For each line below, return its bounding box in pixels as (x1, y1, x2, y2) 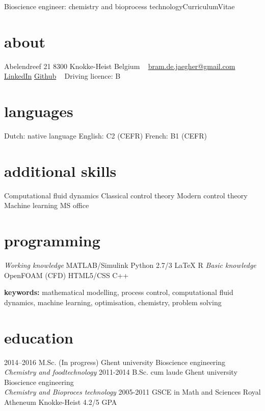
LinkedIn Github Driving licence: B (4, 71, 121, 81)
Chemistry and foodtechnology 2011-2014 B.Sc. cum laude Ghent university (4, 367, 237, 377)
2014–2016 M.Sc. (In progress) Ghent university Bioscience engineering (4, 356, 226, 367)
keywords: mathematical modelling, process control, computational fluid (4, 287, 233, 298)
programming (4, 230, 100, 251)
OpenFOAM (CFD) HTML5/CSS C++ (4, 269, 129, 280)
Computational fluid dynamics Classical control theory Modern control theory (4, 190, 248, 200)
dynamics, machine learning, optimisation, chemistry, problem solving (4, 296, 222, 307)
